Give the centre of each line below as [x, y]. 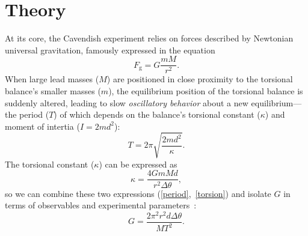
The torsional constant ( [50, 164]
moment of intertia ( [42, 126]
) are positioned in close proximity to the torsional [200, 79]
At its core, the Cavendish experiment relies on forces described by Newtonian [149, 38]
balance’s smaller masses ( [53, 90]
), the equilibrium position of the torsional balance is [206, 90]
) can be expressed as [138, 164]
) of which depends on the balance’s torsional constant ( [157, 114]
